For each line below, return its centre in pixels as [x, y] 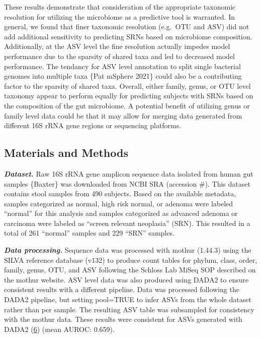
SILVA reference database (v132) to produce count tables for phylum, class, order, [131, 260]
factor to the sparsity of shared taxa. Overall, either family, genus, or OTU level [127, 86]
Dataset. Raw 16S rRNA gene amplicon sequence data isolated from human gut [129, 173]
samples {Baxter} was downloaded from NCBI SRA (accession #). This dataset [127, 183]
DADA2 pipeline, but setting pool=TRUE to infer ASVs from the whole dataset [128, 299]
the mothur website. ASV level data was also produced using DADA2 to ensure [126, 279]
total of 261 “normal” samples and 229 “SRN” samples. [89, 233]
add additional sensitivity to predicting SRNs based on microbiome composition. [128, 36]
